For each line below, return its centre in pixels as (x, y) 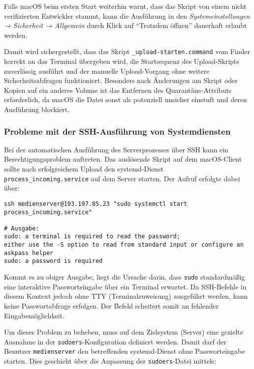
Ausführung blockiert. (37, 109)
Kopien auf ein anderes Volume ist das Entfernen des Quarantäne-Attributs (118, 90)
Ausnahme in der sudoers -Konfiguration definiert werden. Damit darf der (115, 341)
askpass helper (29, 253)
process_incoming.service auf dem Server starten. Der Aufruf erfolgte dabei (122, 178)
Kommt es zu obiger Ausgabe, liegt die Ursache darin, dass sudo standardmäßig (125, 277)
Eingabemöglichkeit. (34, 315)
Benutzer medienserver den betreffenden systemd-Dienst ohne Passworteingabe (125, 351)
